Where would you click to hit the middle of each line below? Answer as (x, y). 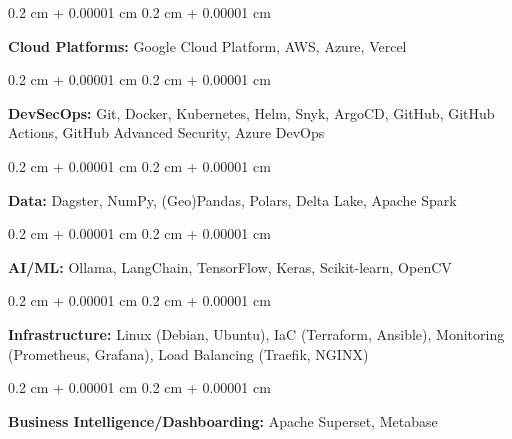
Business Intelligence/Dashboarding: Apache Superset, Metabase (223, 420)
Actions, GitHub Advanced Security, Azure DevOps (166, 132)
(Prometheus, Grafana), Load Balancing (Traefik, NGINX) (188, 353)
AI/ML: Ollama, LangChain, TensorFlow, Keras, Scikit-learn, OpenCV (230, 266)
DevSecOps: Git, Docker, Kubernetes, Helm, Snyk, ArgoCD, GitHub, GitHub (251, 112)
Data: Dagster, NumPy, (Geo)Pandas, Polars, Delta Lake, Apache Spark (232, 199)
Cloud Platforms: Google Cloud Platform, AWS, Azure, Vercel (207, 45)
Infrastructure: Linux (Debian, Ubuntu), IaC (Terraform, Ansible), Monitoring (256, 333)
